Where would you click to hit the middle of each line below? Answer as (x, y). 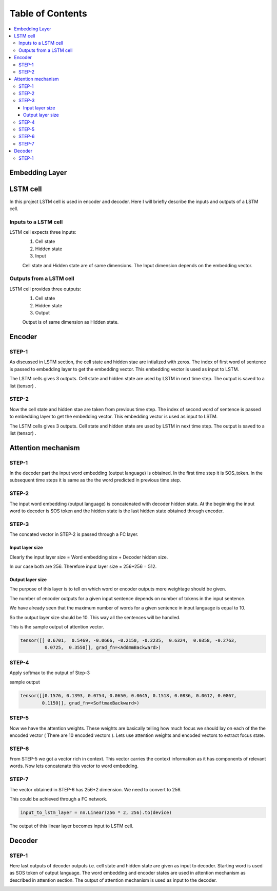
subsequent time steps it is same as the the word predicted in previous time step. (95, 480)
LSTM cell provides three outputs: (45, 289)
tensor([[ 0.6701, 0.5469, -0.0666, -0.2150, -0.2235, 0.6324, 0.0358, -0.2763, (128, 640)
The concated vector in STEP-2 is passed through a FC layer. (74, 534)
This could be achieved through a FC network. (58, 799)
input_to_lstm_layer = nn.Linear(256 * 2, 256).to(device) (96, 812)
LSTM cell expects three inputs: (43, 232)
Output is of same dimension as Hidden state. (71, 322)
